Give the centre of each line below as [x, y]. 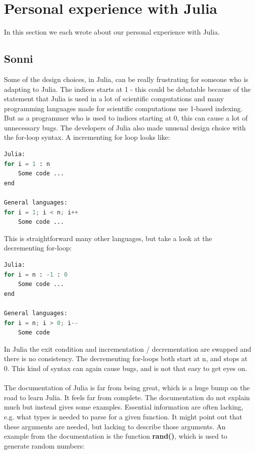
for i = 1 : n [27, 164]
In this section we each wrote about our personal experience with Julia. [112, 32]
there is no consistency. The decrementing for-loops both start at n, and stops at [126, 358]
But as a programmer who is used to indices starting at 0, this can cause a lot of [126, 118]
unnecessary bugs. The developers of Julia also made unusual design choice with [125, 127]
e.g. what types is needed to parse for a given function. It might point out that [123, 416]
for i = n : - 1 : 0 [36, 274]
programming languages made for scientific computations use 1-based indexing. [123, 108]
